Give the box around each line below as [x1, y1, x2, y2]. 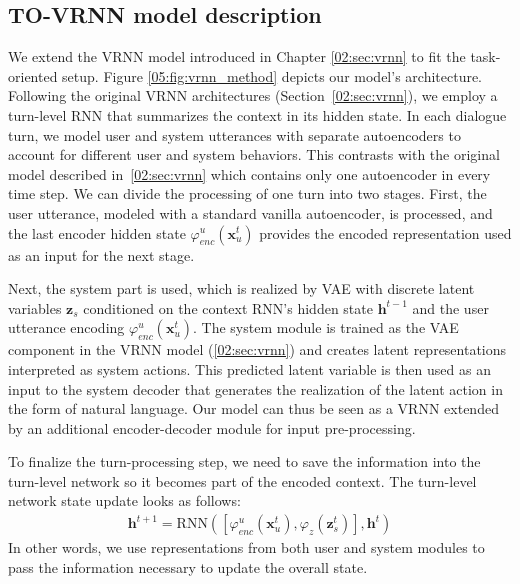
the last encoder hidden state [8, 222, 186, 243]
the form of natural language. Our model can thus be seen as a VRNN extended [8, 398, 499, 419]
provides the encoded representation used [259, 222, 512, 243]
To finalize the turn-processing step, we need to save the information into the [8, 451, 481, 472]
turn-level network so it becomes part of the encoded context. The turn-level [8, 470, 477, 491]
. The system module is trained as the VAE [193, 317, 459, 338]
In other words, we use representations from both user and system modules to [8, 537, 485, 558]
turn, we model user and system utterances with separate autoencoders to [8, 124, 461, 145]
